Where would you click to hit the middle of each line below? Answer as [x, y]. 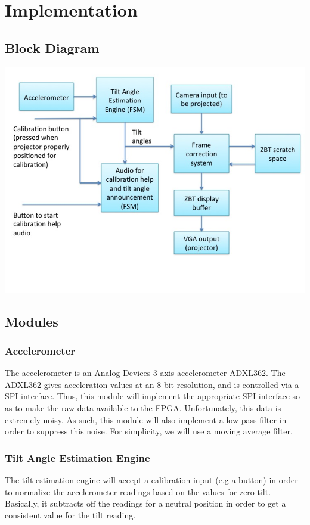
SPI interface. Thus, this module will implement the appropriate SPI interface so [153, 396]
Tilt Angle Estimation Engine [77, 457]
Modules [32, 321]
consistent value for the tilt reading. [70, 515]
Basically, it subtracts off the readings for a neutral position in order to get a [145, 503]
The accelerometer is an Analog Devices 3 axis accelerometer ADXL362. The [145, 373]
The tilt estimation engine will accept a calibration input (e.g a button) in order [151, 479]
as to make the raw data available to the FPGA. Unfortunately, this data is [143, 407]
